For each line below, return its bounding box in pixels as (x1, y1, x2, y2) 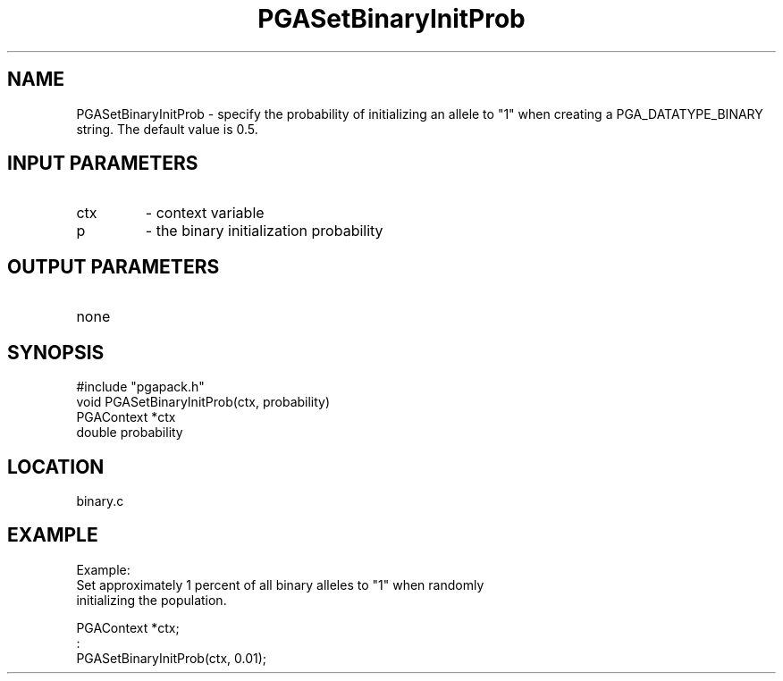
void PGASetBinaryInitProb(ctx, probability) (76, 394, 331, 410)
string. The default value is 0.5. (76, 121, 258, 137)
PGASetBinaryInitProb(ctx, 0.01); (76, 650, 267, 666)
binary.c (76, 492, 124, 509)
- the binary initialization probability (145, 222, 383, 240)
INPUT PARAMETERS (7, 152, 198, 175)
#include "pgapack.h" (76, 379, 205, 395)
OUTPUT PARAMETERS (7, 255, 220, 278)
